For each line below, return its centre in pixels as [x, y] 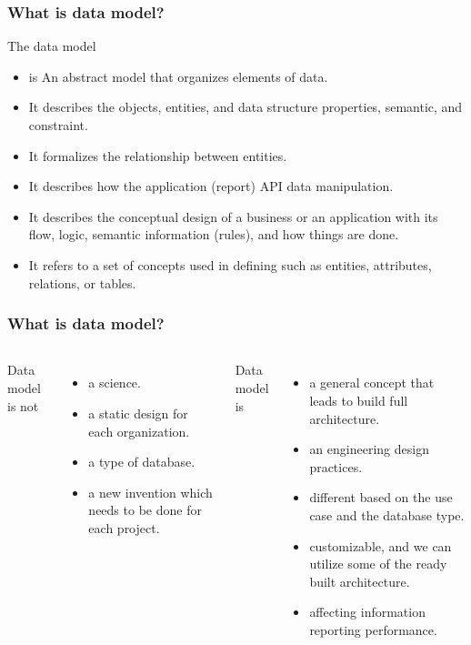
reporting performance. [373, 629]
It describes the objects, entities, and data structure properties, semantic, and [246, 107]
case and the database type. [387, 514]
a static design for [138, 413]
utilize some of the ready [378, 564]
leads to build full [359, 400]
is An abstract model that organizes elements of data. [178, 76]
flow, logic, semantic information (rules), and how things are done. [214, 234]
